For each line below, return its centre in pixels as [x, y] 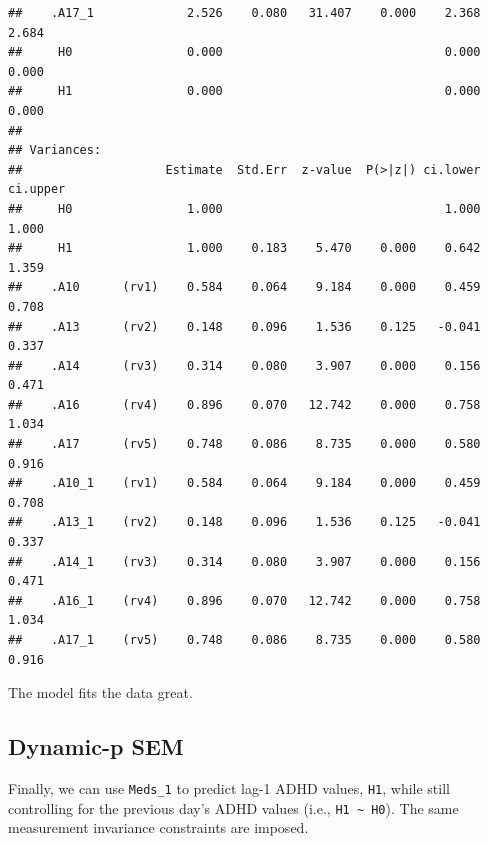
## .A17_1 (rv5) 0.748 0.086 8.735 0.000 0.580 [244, 640]
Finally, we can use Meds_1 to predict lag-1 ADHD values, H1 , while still [229, 787]
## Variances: [55, 150]
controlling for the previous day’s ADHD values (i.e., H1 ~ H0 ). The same [233, 807]
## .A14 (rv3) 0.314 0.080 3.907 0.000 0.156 [244, 365]
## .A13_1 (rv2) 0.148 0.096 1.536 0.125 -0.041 [244, 522]
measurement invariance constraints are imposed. [158, 827]
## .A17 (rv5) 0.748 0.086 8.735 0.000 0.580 [244, 444]
